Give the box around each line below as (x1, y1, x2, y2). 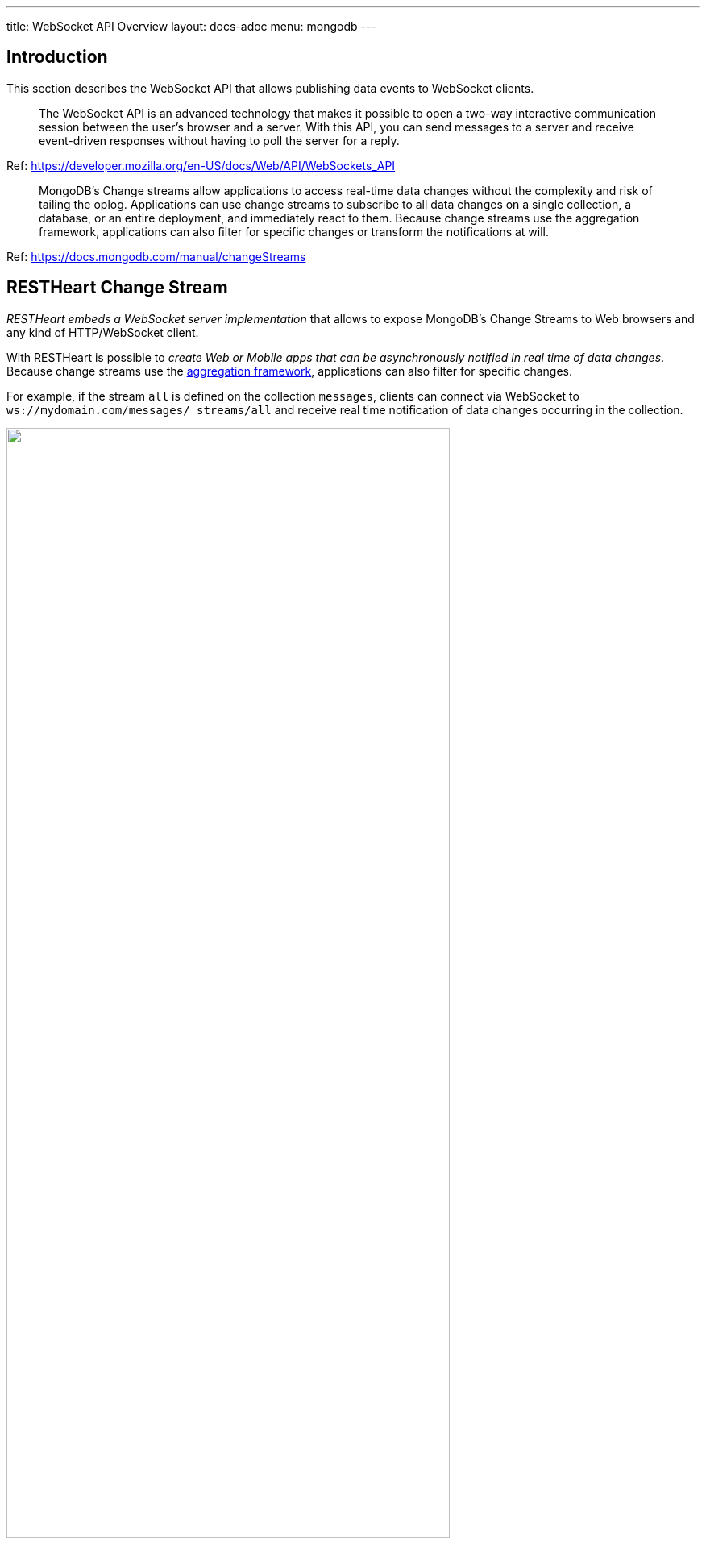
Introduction (6, 47, 108, 68)
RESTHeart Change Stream (6, 277, 228, 298)
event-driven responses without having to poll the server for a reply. (39, 133, 400, 147)
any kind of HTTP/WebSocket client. (6, 325, 199, 339)
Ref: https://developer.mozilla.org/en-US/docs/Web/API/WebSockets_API (6, 158, 396, 172)
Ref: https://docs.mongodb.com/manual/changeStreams (6, 249, 306, 264)
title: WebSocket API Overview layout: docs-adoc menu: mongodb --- (6, 19, 376, 33)
